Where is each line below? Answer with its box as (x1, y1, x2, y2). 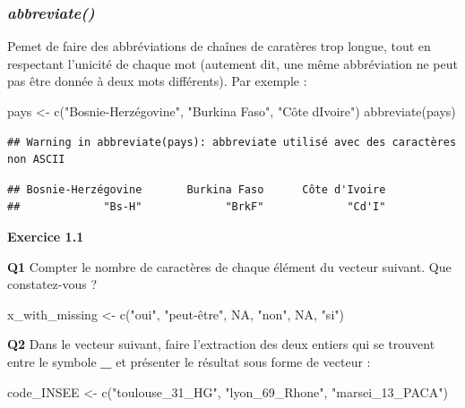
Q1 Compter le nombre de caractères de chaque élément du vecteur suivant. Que (7, 257, 452, 276)
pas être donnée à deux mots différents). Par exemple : (7, 72, 307, 90)
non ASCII (7, 153, 65, 166)
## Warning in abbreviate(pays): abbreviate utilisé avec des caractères (7, 135, 457, 149)
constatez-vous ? (7, 275, 98, 293)
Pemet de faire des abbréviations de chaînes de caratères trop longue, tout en (7, 37, 431, 55)
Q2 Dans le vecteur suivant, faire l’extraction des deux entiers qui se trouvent (7, 335, 435, 353)
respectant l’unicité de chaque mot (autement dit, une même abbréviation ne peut (7, 54, 458, 72)
